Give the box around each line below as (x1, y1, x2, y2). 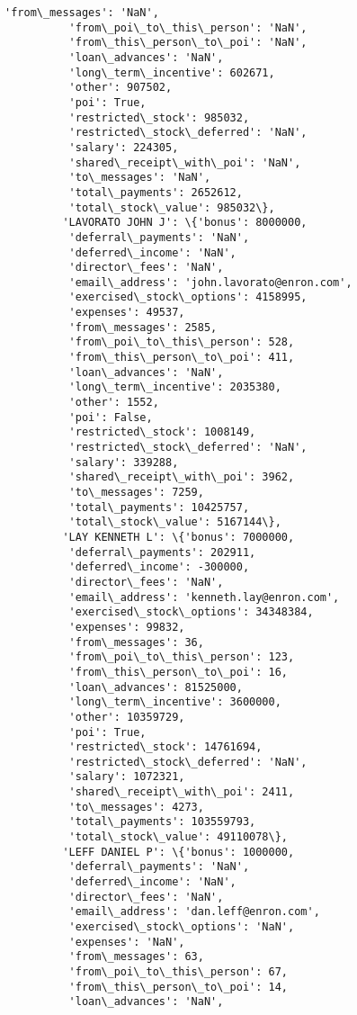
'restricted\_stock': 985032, (68, 111, 250, 124)
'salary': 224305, (68, 140, 179, 154)
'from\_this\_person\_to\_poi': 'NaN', (68, 36, 308, 49)
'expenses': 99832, (68, 620, 185, 633)
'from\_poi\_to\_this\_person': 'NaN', (68, 21, 308, 34)
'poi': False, (68, 410, 153, 424)
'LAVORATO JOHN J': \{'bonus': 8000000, (62, 216, 308, 229)
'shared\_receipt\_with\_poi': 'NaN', (68, 156, 301, 169)
